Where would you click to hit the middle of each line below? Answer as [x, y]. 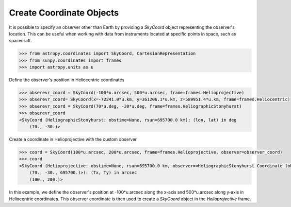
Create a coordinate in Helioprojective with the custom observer [73, 139]
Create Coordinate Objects [64, 13]
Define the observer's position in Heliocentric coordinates [67, 80]
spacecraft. [20, 41]
